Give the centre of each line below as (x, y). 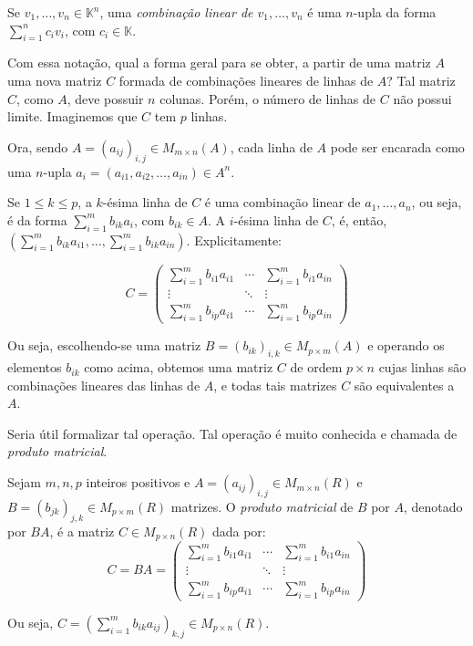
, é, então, (359, 219)
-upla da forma (395, 12)
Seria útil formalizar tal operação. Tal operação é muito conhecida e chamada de (232, 433)
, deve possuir (105, 98)
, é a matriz (82, 531)
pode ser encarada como (397, 146)
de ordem (316, 367)
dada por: (239, 531)
